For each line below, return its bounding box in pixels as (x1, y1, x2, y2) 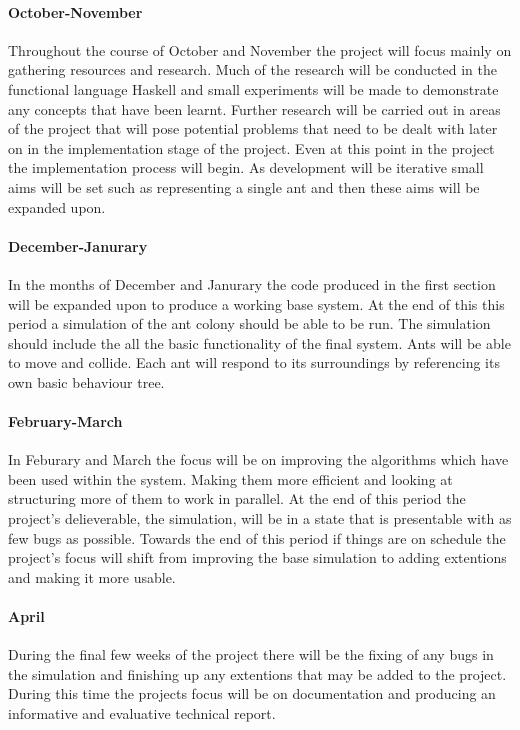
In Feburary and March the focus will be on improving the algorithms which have (8, 449, 509, 470)
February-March (8, 411, 123, 432)
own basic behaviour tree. (8, 371, 165, 392)
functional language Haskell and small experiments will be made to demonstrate (8, 78, 499, 99)
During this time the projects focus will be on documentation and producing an (8, 683, 496, 704)
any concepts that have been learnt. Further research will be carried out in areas (8, 98, 501, 119)
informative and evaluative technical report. (8, 703, 276, 724)
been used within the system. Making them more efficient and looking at (8, 468, 453, 489)
